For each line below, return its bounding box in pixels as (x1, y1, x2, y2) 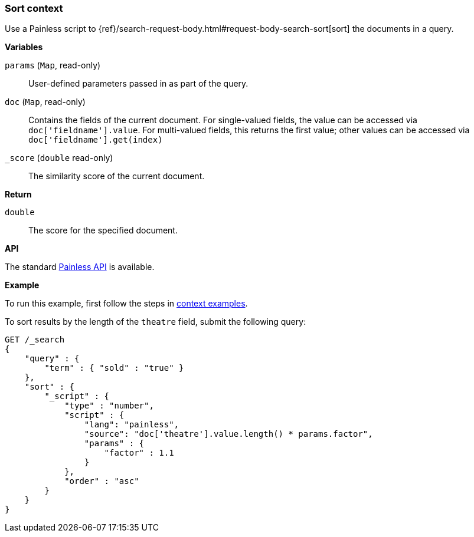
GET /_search (5, 335, 65, 345)
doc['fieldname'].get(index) (28, 135, 163, 145)
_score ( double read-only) (5, 153, 113, 163)
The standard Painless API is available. (5, 262, 155, 272)
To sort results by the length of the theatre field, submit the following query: (5, 317, 306, 327)
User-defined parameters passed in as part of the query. (28, 78, 249, 89)
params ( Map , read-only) (5, 60, 101, 71)
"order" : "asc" (64, 476, 139, 486)
